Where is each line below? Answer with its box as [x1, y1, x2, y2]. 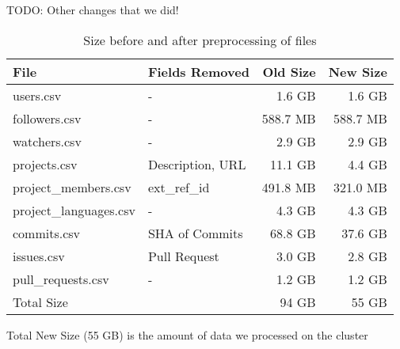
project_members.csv [13, 177, 131, 196]
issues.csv [13, 246, 65, 265]
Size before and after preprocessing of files [83, 30, 317, 49]
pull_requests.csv [13, 269, 109, 288]
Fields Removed [147, 62, 250, 81]
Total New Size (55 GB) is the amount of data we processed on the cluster [6, 326, 368, 343]
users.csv [13, 85, 62, 104]
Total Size [13, 292, 68, 311]
